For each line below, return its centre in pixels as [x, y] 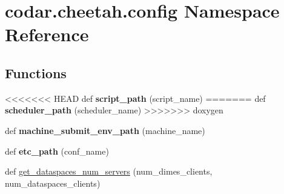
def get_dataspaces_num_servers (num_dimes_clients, [109, 171]
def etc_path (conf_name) [57, 151]
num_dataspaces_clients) [53, 183]
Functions [36, 72]
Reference [47, 34]
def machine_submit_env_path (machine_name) [105, 130]
